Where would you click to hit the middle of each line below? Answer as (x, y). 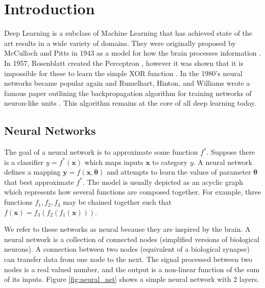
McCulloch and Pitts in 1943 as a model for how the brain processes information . (133, 53)
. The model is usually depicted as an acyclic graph (163, 182)
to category (170, 162)
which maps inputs (114, 162)
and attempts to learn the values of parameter (179, 172)
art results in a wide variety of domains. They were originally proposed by (120, 43)
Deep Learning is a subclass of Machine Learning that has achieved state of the (128, 33)
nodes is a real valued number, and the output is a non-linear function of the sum (132, 269)
